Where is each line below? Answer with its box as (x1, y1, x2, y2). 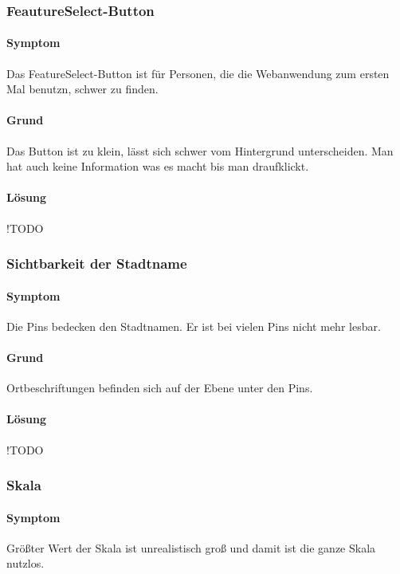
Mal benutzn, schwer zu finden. (6, 81, 159, 97)
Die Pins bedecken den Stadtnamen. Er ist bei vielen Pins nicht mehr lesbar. (6, 317, 381, 334)
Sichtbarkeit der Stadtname (6, 254, 187, 273)
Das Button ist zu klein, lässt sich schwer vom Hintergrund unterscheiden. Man (6, 142, 394, 159)
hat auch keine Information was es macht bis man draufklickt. (6, 158, 309, 175)
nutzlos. (6, 555, 45, 572)
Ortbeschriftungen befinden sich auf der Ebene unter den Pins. (6, 379, 313, 396)
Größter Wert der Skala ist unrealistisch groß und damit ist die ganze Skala (6, 539, 376, 556)
